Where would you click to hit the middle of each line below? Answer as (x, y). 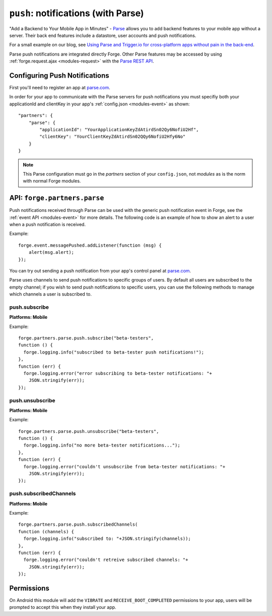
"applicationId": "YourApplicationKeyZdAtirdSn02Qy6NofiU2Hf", (119, 129)
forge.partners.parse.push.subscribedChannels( (78, 524)
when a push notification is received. (47, 224)
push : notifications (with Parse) (77, 13)
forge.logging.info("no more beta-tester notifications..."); (102, 445)
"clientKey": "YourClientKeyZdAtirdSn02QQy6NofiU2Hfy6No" (113, 137)
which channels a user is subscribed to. (50, 294)
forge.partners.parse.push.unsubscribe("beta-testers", (89, 431)
